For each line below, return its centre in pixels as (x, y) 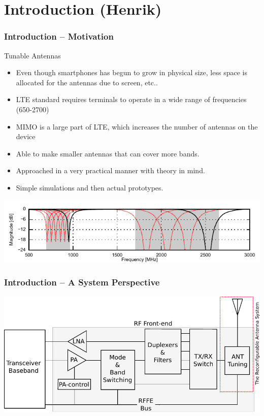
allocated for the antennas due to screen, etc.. (87, 82)
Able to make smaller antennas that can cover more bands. (108, 153)
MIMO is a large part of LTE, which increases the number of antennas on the (137, 126)
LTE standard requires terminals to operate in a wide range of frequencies (131, 99)
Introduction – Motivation (59, 36)
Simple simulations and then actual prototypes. (90, 187)
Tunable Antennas (32, 55)
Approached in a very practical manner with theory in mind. (110, 170)
